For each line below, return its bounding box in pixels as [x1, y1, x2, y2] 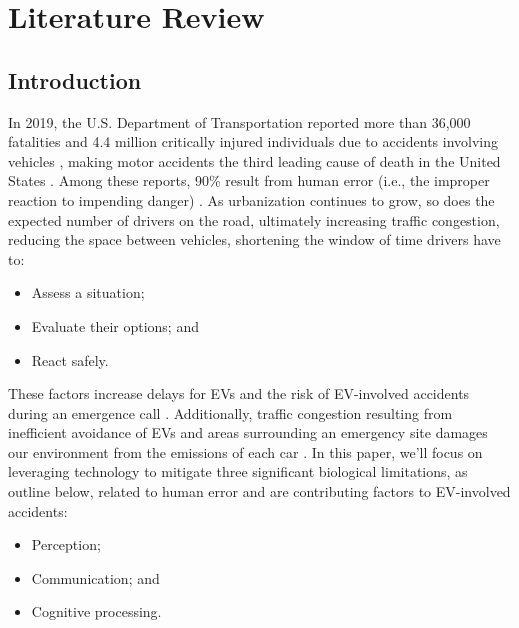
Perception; [31, 534, 101, 555]
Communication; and [31, 567, 160, 588]
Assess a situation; [31, 282, 145, 303]
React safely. [31, 349, 109, 370]
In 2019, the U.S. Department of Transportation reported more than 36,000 [8, 111, 471, 132]
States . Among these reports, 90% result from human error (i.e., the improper [8, 170, 490, 191]
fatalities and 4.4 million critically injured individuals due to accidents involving [8, 131, 498, 152]
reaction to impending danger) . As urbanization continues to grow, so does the [8, 189, 495, 210]
